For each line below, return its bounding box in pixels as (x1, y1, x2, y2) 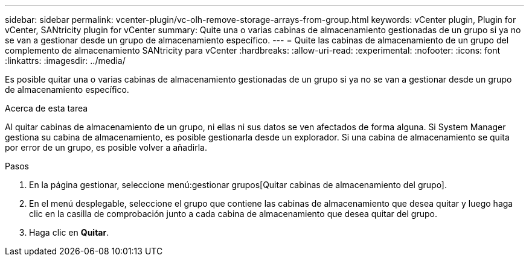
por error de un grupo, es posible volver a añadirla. (5, 142, 207, 153)
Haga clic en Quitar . (29, 227, 109, 237)
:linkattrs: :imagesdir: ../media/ (5, 55, 126, 66)
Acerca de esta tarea (5, 103, 88, 113)
